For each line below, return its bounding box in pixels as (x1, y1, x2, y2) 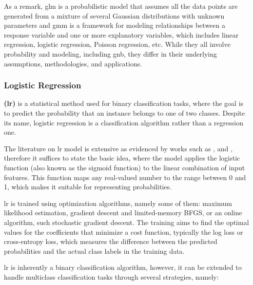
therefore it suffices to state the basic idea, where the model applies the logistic (4, 153, 240, 163)
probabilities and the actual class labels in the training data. (4, 245, 185, 256)
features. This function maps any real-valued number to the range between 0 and (4, 172, 246, 182)
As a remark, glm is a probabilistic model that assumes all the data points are (4, 1, 238, 11)
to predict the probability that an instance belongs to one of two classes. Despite (4, 107, 245, 118)
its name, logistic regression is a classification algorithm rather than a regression (4, 117, 243, 127)
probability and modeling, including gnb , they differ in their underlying (4, 48, 217, 59)
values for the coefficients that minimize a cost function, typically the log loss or (4, 226, 243, 237)
